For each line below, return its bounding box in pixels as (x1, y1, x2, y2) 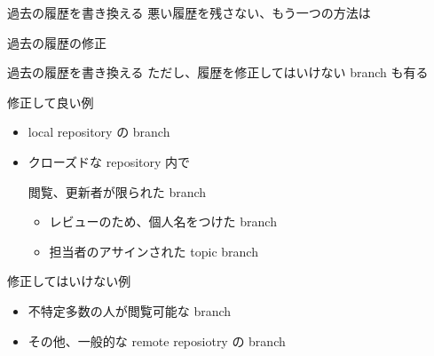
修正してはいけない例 (7, 272, 131, 290)
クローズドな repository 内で (28, 152, 191, 170)
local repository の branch (28, 123, 170, 141)
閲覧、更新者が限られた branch (28, 182, 207, 201)
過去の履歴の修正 (7, 33, 107, 51)
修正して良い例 (7, 92, 94, 111)
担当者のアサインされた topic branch (49, 241, 258, 260)
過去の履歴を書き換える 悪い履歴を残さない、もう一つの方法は (7, 4, 371, 21)
